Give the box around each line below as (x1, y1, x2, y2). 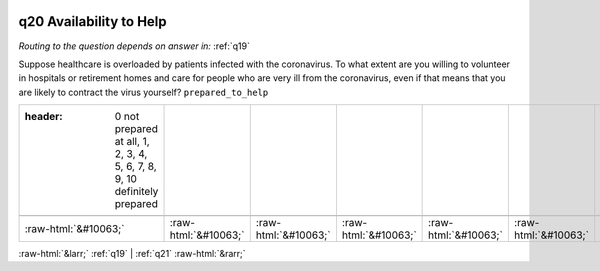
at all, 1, (114, 135, 150, 149)
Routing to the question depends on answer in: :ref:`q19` (18, 40, 250, 52)
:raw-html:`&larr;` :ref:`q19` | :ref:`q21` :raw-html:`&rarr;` (18, 248, 246, 260)
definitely (114, 185, 159, 199)
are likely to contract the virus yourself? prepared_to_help (18, 86, 269, 98)
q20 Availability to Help (18, 13, 167, 30)
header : (24, 110, 64, 124)
